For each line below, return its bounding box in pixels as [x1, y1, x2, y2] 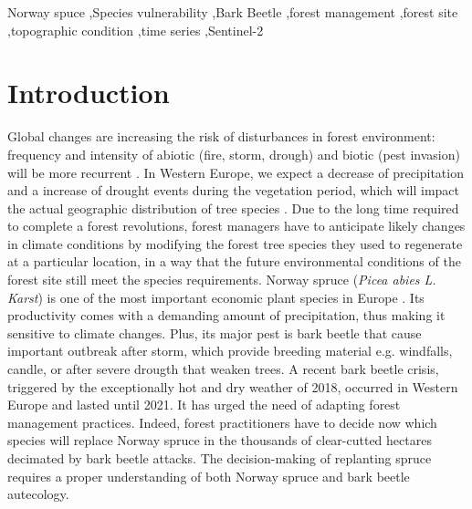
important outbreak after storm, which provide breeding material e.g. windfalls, [7, 341, 453, 360]
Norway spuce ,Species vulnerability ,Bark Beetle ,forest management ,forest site [7, 3, 458, 21]
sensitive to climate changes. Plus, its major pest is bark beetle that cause [7, 323, 422, 342]
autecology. [7, 484, 69, 504]
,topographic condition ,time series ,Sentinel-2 [7, 20, 264, 39]
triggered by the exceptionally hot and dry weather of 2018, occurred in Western [7, 377, 458, 396]
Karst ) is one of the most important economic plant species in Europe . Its [7, 287, 425, 306]
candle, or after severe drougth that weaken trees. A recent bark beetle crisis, [7, 359, 439, 379]
